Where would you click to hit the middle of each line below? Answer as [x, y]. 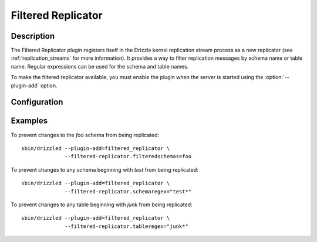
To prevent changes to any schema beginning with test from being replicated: [105, 169]
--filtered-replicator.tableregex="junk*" [127, 226]
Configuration [37, 102]
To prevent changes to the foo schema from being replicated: [85, 135]
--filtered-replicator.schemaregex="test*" [128, 191]
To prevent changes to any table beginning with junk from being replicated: [102, 204]
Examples [29, 121]
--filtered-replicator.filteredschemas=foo [128, 156]
